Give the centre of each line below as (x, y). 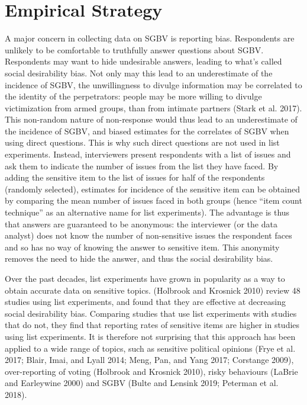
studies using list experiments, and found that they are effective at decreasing (146, 302)
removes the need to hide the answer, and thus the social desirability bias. (139, 258)
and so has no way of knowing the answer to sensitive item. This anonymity (142, 247)
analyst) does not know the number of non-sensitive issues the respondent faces (148, 235)
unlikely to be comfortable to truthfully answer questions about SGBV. (134, 49)
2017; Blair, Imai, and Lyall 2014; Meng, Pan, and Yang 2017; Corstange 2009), (149, 360)
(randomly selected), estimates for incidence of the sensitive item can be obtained (152, 189)
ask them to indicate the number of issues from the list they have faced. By (142, 165)
